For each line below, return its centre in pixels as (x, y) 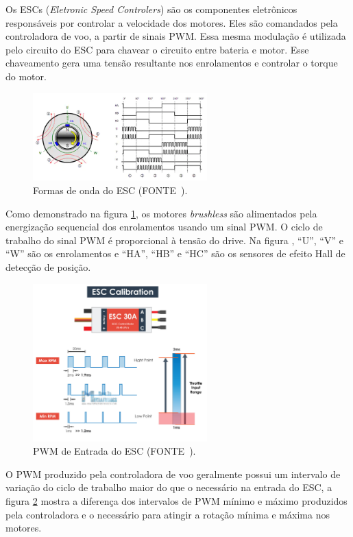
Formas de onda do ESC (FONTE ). (110, 190)
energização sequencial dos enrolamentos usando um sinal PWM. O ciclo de (164, 227)
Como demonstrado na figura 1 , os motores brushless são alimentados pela (161, 213)
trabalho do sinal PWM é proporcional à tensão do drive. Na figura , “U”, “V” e (174, 240)
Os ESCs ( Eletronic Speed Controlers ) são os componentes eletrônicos (151, 9)
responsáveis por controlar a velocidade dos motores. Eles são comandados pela (172, 22)
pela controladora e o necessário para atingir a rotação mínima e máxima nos (168, 514)
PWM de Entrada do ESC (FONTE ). (114, 451)
